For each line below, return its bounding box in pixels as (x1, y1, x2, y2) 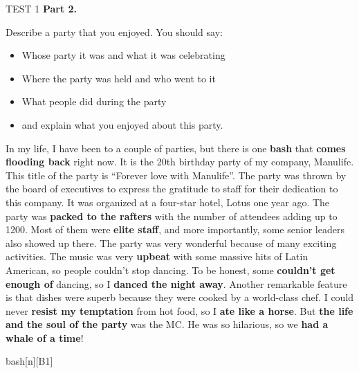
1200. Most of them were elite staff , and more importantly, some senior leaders (6, 222, 344, 237)
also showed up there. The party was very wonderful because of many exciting (6, 235, 337, 250)
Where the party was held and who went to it (21, 71, 216, 85)
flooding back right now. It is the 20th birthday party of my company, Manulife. (6, 154, 354, 169)
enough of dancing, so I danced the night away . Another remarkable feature (6, 276, 347, 291)
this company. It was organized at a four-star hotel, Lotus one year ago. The (6, 194, 330, 209)
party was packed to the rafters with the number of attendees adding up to (6, 208, 338, 223)
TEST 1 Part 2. (6, 1, 77, 15)
